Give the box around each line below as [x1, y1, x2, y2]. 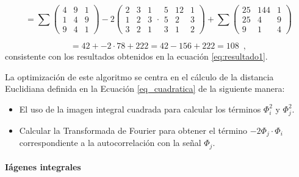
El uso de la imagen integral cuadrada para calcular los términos [19, 102, 261, 115]
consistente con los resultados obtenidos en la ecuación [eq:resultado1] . [5, 50, 268, 63]
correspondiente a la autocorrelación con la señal [19, 136, 201, 149]
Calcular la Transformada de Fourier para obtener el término [19, 123, 247, 136]
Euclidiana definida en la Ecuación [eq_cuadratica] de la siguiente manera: [5, 82, 285, 95]
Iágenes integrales [5, 161, 81, 173]
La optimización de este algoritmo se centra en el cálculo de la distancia [5, 70, 274, 83]
